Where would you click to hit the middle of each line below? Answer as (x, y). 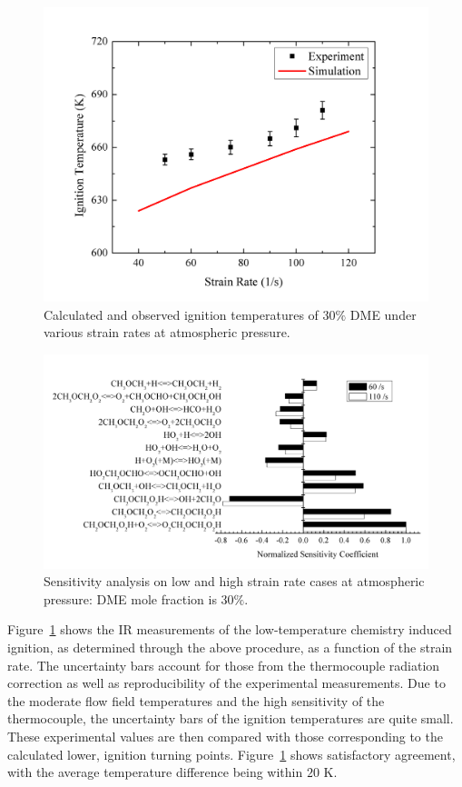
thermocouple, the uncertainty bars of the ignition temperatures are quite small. (231, 718)
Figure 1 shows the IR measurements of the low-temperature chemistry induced (230, 629)
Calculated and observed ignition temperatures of (181, 314)
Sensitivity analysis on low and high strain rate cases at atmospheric (234, 581)
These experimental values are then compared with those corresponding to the (225, 736)
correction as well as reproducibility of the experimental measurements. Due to (226, 683)
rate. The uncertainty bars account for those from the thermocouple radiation (224, 665)
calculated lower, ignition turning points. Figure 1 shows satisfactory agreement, (231, 754)
